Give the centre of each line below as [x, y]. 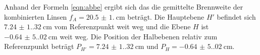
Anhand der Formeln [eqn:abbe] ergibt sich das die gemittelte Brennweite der [124, 7]
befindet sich [236, 16]
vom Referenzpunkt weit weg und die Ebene [122, 26]
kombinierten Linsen [36, 16]
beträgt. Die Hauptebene [166, 16]
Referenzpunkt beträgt [39, 46]
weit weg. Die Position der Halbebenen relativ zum [139, 36]
